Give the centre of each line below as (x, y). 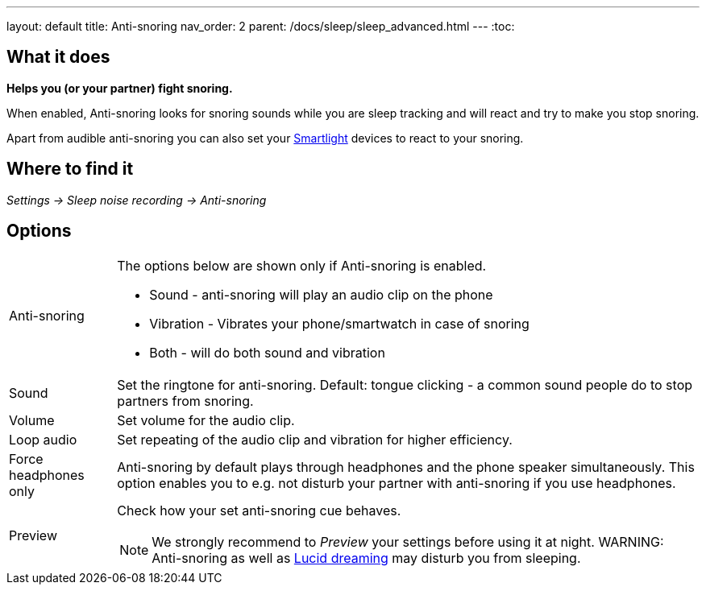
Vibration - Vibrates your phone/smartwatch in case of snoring (339, 323)
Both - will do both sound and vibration (267, 352)
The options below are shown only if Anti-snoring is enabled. (302, 265)
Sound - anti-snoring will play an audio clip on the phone (321, 294)
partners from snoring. (185, 401)
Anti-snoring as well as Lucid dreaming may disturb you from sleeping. (366, 558)
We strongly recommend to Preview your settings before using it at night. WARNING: (408, 541)
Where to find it (70, 169)
